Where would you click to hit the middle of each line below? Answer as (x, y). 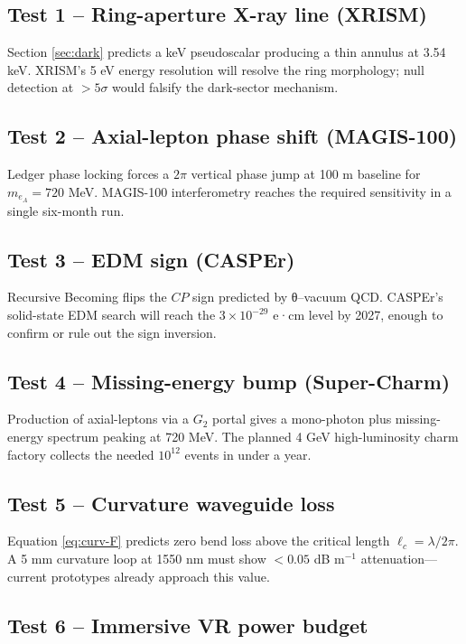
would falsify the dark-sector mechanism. (225, 87)
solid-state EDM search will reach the (112, 315)
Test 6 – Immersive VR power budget (188, 625)
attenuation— (399, 558)
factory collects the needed (81, 454)
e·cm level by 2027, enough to (358, 315)
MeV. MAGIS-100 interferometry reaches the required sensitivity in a (260, 191)
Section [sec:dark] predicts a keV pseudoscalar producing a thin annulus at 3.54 (227, 52)
